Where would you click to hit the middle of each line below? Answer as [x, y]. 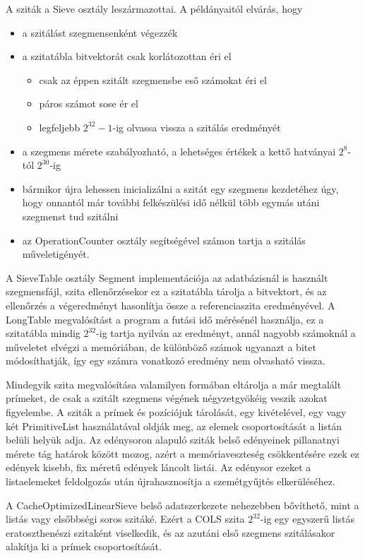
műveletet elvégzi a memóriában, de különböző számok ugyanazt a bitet [161, 346]
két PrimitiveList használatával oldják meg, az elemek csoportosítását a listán [174, 426]
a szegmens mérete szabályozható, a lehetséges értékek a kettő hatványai [179, 151]
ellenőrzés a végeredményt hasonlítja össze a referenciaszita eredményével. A [170, 305]
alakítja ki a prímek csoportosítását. [84, 546]
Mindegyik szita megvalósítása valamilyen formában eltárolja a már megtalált [174, 384]
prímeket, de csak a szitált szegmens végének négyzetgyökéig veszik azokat [167, 398]
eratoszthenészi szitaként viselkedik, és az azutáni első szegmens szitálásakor [170, 532]
